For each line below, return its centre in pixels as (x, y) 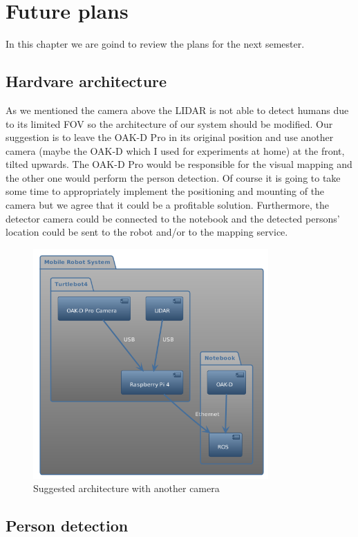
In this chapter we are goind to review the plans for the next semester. (155, 44)
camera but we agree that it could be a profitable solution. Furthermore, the (167, 205)
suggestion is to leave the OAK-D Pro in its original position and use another (170, 137)
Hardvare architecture (86, 81)
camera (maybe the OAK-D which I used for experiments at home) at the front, (175, 150)
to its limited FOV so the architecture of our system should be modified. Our (169, 123)
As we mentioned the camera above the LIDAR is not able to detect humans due (177, 110)
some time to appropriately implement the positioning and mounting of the (165, 191)
